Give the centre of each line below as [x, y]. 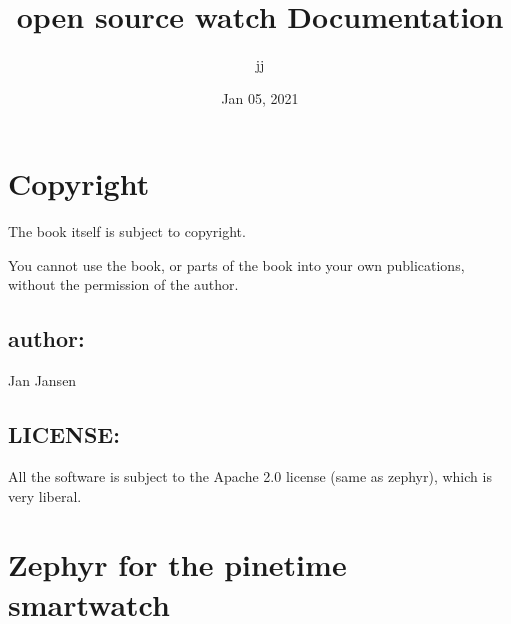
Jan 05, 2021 [260, 97]
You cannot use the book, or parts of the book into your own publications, [236, 264]
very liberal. [45, 495]
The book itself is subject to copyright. [127, 231]
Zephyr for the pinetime [177, 564]
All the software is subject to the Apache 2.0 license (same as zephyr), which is [250, 476]
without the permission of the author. [123, 284]
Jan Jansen [42, 380]
